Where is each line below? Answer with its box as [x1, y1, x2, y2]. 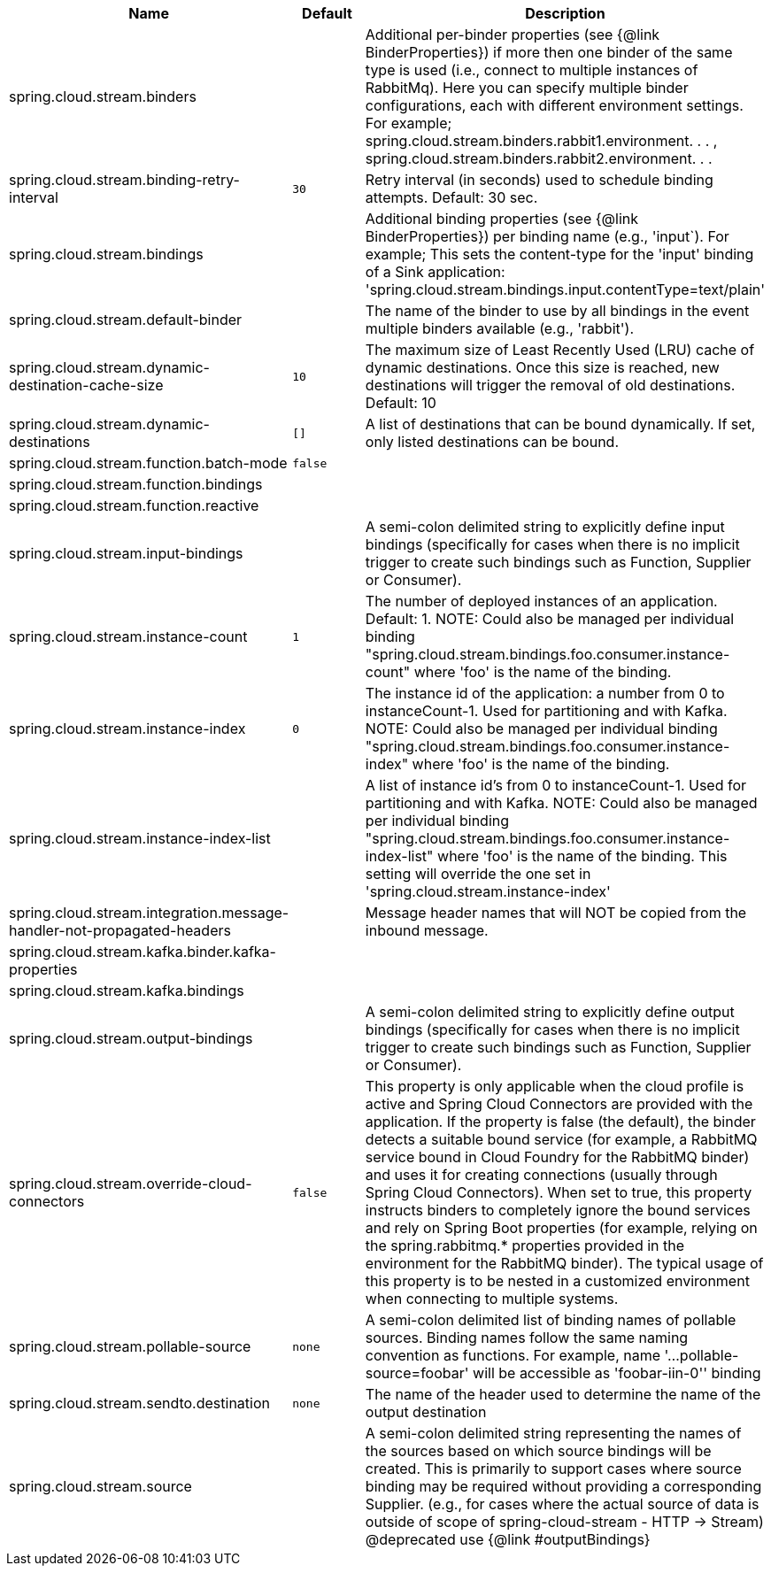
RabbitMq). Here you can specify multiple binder [365, 79, 689, 96]
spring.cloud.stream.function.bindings [9, 475, 263, 493]
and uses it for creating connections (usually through [365, 1166, 718, 1184]
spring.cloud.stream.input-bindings [9, 544, 243, 562]
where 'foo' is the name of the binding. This [437, 847, 728, 865]
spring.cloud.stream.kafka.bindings [9, 982, 244, 999]
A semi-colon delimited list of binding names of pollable [365, 1311, 736, 1329]
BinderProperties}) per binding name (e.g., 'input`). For [365, 227, 729, 245]
